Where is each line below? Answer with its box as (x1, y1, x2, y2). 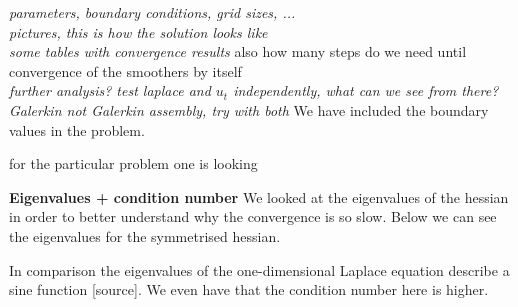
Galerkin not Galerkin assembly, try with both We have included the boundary (9, 99, 489, 120)
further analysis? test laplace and (9, 80, 211, 101)
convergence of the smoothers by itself (9, 60, 242, 81)
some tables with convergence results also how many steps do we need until (9, 41, 467, 62)
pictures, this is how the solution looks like (9, 21, 268, 42)
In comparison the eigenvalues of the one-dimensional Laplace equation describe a (9, 259, 510, 280)
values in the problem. (9, 119, 145, 140)
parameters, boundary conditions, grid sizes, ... (9, 2, 296, 22)
